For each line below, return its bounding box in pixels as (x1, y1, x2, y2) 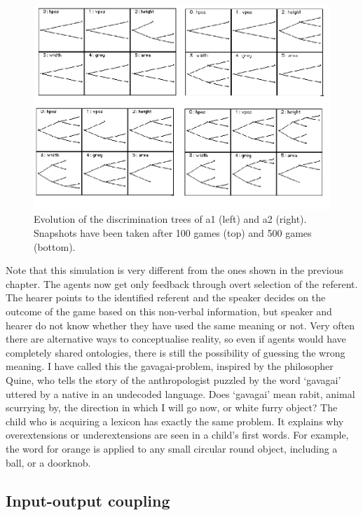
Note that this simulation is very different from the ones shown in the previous (6, 263, 344, 277)
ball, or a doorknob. (6, 455, 91, 469)
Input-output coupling (6, 489, 170, 511)
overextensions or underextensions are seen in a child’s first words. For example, (6, 427, 349, 442)
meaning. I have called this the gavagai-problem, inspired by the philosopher (6, 359, 334, 373)
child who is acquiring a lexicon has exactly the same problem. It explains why (6, 413, 344, 428)
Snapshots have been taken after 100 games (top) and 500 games (34, 226, 312, 240)
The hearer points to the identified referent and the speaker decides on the (6, 290, 326, 305)
